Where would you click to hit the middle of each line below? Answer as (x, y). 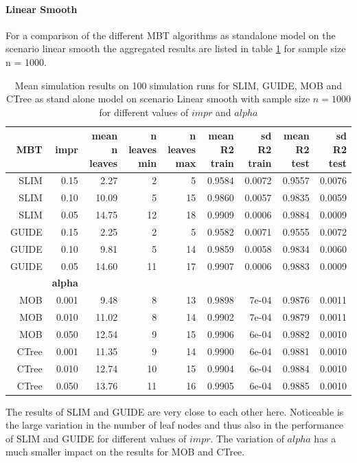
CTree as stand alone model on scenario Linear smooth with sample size (158, 99)
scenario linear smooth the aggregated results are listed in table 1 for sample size (176, 48)
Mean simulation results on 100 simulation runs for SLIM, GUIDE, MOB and (178, 85)
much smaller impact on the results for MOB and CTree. (125, 452)
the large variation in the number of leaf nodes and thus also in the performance (174, 425)
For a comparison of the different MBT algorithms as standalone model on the (171, 35)
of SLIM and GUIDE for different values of (96, 438)
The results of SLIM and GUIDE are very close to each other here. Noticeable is (175, 411)
